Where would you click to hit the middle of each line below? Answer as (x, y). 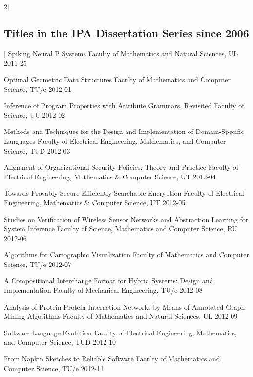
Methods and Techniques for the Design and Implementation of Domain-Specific (124, 131)
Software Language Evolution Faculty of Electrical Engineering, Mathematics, (120, 332)
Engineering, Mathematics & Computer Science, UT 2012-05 (95, 202)
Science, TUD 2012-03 (37, 150)
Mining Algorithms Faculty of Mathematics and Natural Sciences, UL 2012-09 (121, 316)
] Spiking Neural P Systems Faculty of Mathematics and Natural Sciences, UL (121, 53)
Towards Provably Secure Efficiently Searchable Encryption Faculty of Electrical (124, 193)
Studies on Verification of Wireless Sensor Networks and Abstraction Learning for (126, 219)
